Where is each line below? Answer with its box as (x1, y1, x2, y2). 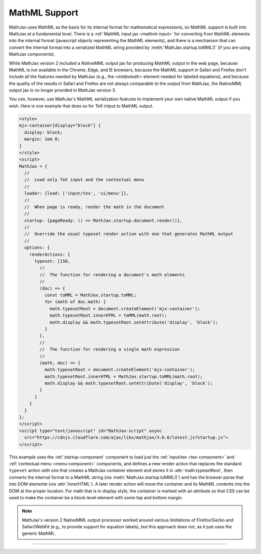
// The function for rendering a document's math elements (39, 272, 185, 277)
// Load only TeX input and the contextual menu (24, 177, 145, 183)
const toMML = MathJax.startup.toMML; (44, 292, 137, 298)
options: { (24, 245, 50, 251)
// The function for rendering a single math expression (39, 347, 180, 352)
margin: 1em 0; (24, 136, 60, 142)
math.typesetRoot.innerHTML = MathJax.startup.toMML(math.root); (44, 374, 203, 379)
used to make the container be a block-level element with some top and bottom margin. (9, 494, 183, 500)
